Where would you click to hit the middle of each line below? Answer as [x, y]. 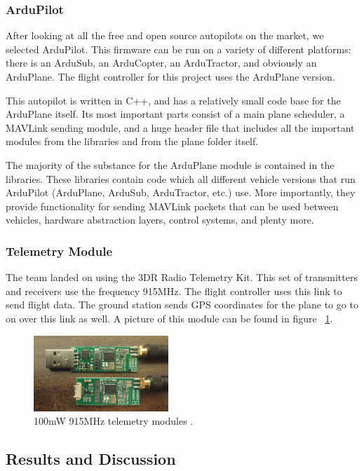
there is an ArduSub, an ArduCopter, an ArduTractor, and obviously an [161, 63]
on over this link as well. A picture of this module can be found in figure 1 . [169, 318]
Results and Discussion [91, 459]
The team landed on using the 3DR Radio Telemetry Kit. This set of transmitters [182, 277]
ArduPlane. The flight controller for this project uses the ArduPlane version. [170, 76]
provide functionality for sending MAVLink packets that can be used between [172, 206]
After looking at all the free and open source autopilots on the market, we [165, 35]
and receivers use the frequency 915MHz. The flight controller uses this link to [174, 291]
